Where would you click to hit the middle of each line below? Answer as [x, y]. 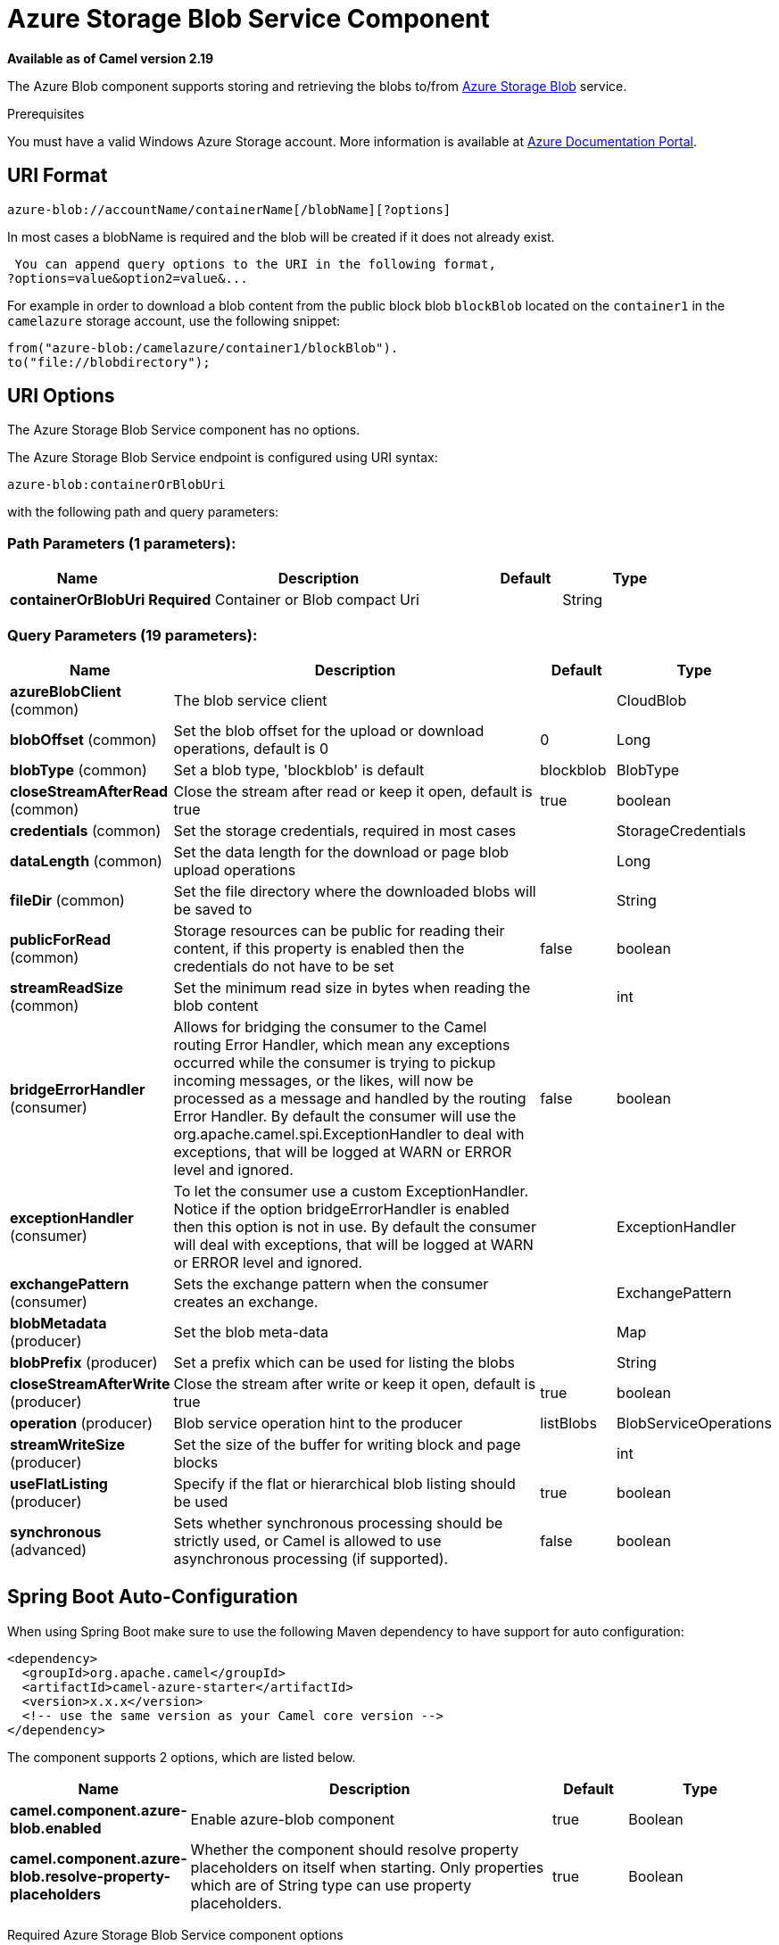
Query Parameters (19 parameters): [133, 635]
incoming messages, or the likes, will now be [323, 1080]
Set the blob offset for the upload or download [329, 730]
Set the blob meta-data [251, 1332]
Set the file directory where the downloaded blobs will [355, 891]
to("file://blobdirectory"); [109, 362]
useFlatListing [59, 1483]
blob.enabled [56, 1828]
